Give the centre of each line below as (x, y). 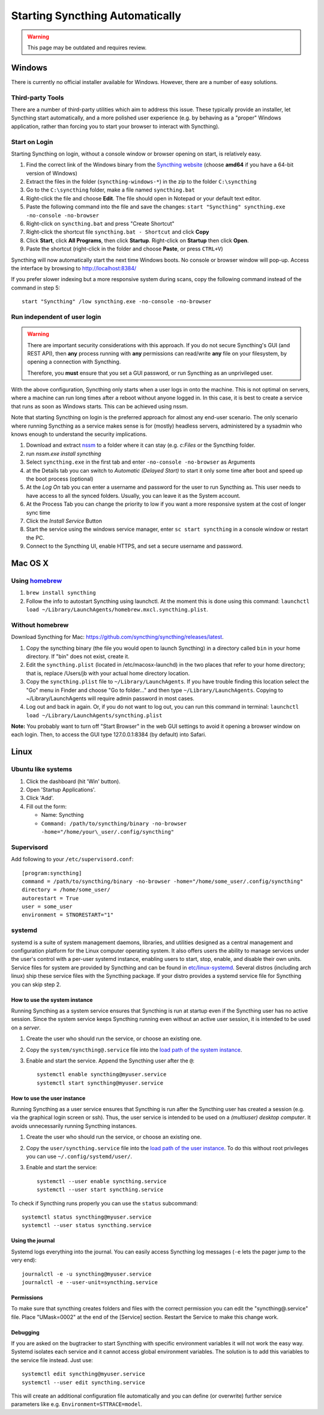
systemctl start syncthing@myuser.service (100, 1083)
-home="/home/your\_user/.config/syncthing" (108, 832)
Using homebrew (37, 581)
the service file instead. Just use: (52, 1360)
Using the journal (33, 1241)
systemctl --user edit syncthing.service (83, 1382)
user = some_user (47, 907)
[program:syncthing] (52, 873)
